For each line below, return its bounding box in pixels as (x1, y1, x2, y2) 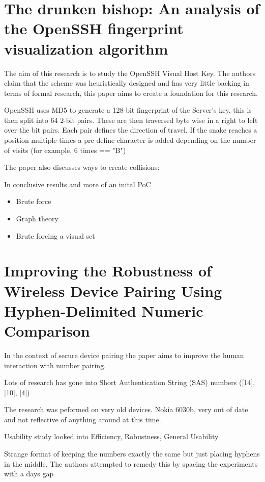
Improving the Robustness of (4, 260, 212, 281)
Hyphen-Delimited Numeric (4, 300, 203, 321)
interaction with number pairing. (4, 360, 106, 370)
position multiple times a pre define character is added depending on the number (4, 135, 256, 145)
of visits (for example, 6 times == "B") (4, 144, 126, 155)
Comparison (4, 320, 90, 341)
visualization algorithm (4, 38, 168, 59)
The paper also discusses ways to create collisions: (4, 162, 160, 172)
